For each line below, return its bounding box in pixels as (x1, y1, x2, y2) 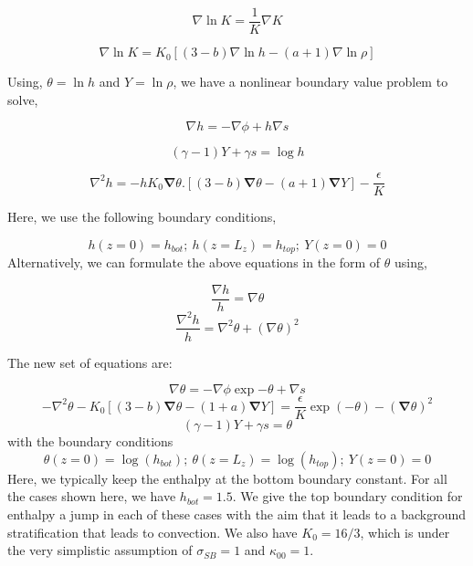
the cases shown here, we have (7, 487, 176, 506)
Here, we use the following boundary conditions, (7, 207, 277, 226)
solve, (7, 89, 38, 109)
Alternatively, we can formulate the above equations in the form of (7, 253, 381, 272)
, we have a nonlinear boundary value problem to (173, 72, 448, 91)
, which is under (360, 522, 450, 541)
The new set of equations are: (7, 352, 173, 372)
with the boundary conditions (7, 432, 173, 451)
